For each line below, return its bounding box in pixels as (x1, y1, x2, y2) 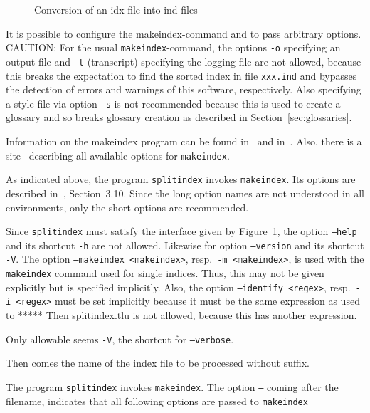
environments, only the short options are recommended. (6, 199, 249, 214)
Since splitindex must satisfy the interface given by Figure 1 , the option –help (6, 224, 357, 239)
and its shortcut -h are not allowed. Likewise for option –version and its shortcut (6, 237, 364, 252)
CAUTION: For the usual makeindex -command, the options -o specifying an (6, 40, 341, 55)
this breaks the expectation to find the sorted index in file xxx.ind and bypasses (6, 68, 357, 83)
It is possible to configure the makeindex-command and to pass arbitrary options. (6, 26, 361, 41)
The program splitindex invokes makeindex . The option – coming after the (6, 379, 339, 394)
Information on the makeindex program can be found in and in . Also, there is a (6, 134, 362, 148)
